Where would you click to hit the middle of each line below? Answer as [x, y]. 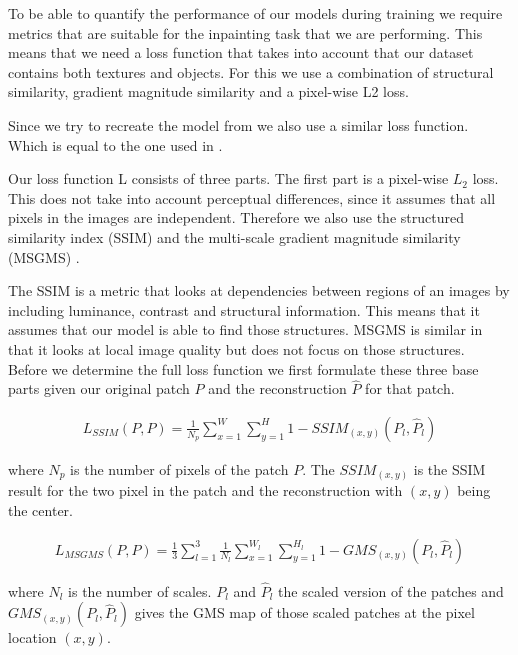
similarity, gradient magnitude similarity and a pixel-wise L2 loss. [208, 91]
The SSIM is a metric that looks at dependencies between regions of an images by [259, 290]
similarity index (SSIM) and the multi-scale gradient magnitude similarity [234, 236]
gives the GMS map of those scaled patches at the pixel [304, 612]
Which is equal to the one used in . [115, 144]
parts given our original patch [99, 388]
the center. [40, 510]
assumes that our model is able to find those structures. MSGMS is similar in [245, 329]
